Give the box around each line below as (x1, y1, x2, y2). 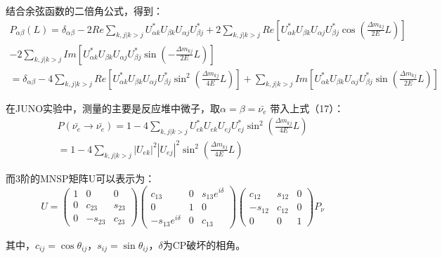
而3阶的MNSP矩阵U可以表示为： (6, 170, 155, 185)
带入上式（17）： (270, 100, 344, 115)
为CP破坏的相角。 (162, 237, 246, 252)
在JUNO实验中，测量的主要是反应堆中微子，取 (6, 100, 221, 115)
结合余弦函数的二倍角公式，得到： (6, 4, 163, 18)
